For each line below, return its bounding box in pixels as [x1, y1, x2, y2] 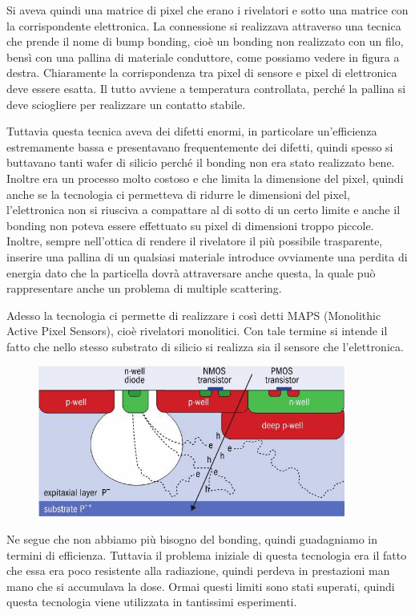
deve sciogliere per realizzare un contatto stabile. [6, 95, 246, 112]
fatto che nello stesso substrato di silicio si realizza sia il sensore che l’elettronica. [6, 338, 404, 354]
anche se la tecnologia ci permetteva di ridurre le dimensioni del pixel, [6, 185, 350, 202]
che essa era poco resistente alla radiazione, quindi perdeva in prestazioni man [6, 562, 390, 579]
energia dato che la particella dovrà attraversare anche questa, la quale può [6, 264, 376, 281]
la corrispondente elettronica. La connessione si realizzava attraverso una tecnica [6, 17, 401, 34]
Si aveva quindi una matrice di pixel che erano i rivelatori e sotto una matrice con [6, 2, 409, 18]
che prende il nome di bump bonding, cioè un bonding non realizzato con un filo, [6, 33, 404, 50]
